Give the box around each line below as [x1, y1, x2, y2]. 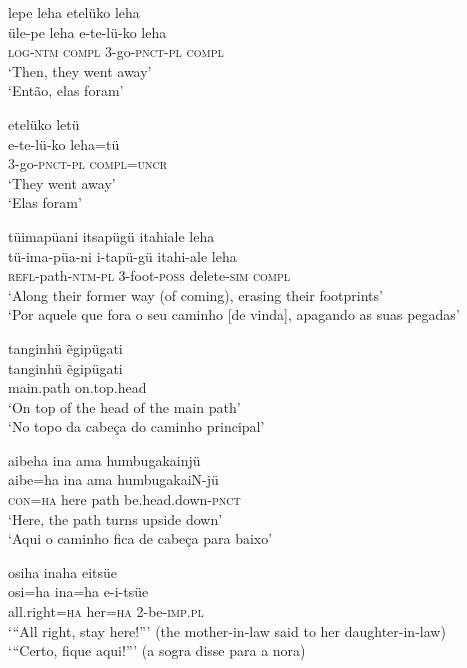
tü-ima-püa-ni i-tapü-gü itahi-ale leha [8, 245, 237, 266]
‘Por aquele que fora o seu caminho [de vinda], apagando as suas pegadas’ [8, 304, 460, 325]
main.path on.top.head [8, 377, 147, 398]
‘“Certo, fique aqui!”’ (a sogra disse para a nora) [8, 640, 306, 661]
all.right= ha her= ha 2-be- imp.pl [8, 601, 204, 622]
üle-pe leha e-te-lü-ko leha [8, 21, 167, 42]
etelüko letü [8, 113, 80, 134]
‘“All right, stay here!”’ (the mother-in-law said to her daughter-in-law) [8, 620, 446, 641]
